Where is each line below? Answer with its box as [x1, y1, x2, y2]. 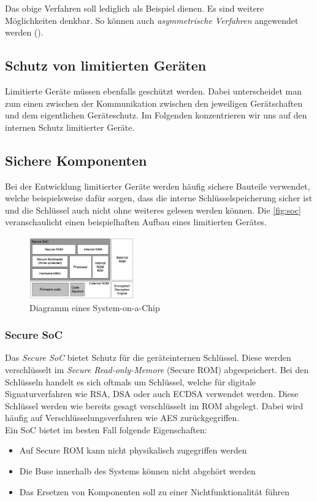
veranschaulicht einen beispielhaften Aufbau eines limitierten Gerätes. [5, 215, 267, 228]
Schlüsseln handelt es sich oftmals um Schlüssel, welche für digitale [5, 375, 256, 388]
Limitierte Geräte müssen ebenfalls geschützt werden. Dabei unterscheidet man [5, 84, 302, 97]
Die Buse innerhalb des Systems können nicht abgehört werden [19, 465, 256, 477]
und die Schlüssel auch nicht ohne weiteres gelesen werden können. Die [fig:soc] [5, 203, 301, 216]
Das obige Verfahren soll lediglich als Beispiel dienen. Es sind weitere [5, 2, 264, 14]
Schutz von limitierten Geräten [5, 56, 207, 75]
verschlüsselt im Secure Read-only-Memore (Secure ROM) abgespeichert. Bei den [5, 363, 309, 376]
